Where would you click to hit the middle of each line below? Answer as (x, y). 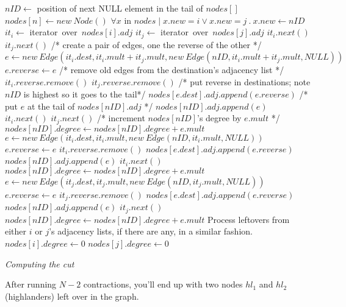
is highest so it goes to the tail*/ (85, 94)
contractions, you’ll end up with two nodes (163, 284)
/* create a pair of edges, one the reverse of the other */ (156, 44)
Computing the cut (40, 263)
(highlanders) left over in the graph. (72, 296)
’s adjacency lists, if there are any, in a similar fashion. (151, 231)
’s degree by (219, 118)
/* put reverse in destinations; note (244, 81)
